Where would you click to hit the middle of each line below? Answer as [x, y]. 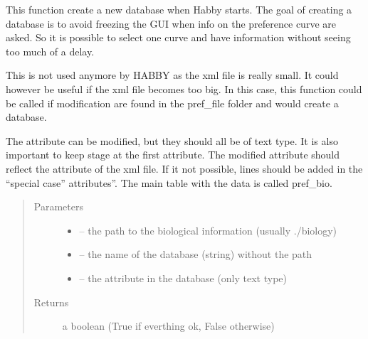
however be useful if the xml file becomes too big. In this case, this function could [184, 88]
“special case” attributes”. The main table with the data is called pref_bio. [169, 182]
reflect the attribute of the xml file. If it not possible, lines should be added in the [184, 168]
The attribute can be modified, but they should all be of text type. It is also [172, 140]
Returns [51, 302]
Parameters [58, 206]
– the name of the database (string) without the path [196, 254]
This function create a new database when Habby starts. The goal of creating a [179, 9]
